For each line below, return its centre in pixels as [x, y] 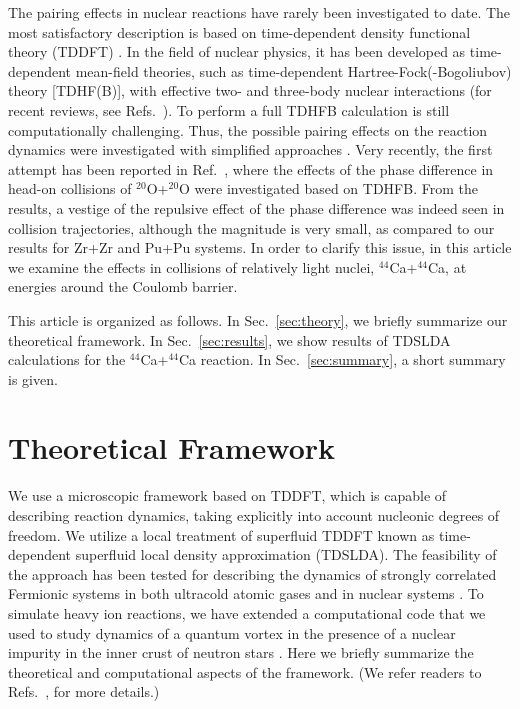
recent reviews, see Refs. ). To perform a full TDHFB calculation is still [229, 109]
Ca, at [447, 266]
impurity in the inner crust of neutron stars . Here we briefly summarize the [241, 652]
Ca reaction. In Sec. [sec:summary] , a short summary [342, 359]
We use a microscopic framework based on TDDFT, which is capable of [227, 495]
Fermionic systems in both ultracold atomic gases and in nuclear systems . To [246, 593]
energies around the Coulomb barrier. [123, 286]
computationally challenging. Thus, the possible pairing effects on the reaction [248, 129]
